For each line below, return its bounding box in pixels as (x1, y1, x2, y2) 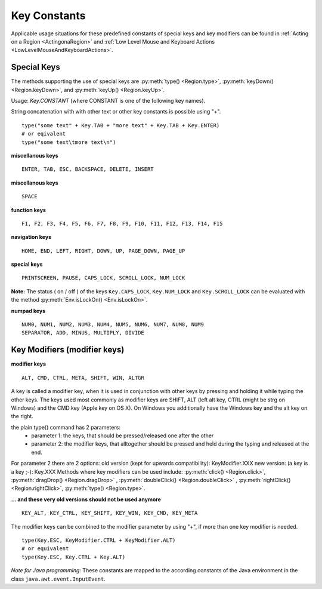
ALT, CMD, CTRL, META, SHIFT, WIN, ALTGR (21, 374, 144, 381)
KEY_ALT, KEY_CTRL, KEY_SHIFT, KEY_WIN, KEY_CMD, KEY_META (21, 510, 198, 517)
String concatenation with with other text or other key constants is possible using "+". (11, 108, 221, 115)
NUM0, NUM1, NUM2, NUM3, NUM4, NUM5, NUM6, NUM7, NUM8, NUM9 (21, 321, 204, 328)
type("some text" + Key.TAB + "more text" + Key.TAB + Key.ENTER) (21, 122, 220, 128)
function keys (11, 206, 46, 213)
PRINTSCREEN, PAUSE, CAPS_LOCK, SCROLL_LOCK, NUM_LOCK (21, 275, 185, 281)
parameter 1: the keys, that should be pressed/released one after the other (31, 432, 214, 439)
